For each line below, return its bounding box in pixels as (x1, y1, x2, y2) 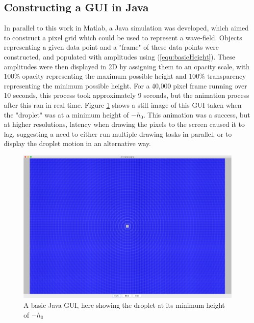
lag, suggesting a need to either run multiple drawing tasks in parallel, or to (4, 128, 232, 139)
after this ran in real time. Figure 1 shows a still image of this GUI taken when (4, 99, 242, 110)
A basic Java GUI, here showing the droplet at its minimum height (24, 300, 225, 310)
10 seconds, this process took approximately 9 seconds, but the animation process (4, 90, 249, 100)
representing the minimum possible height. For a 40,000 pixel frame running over (4, 80, 247, 90)
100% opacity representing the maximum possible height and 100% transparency (4, 71, 246, 81)
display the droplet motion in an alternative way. (4, 138, 151, 148)
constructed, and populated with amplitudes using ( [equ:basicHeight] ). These (4, 51, 235, 61)
